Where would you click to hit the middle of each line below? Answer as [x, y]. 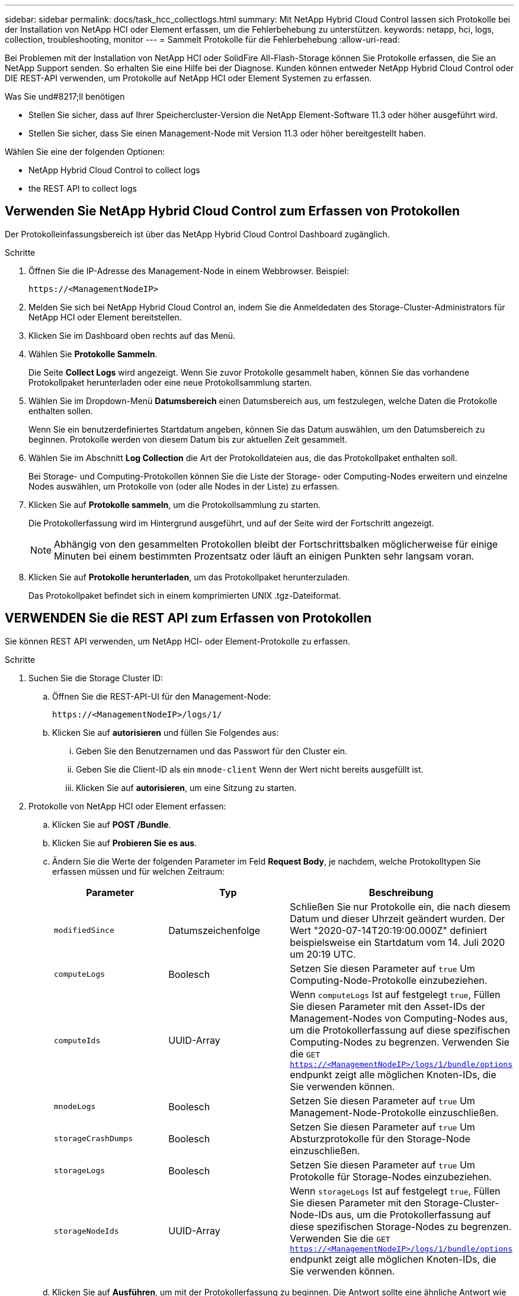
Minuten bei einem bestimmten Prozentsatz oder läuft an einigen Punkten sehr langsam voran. [264, 556]
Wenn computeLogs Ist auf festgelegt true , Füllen [395, 994]
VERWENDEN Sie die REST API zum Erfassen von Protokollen [188, 618]
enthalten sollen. [61, 411]
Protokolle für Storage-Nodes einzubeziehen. [391, 1176]
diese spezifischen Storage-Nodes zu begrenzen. [401, 1226]
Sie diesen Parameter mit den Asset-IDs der [387, 1006]
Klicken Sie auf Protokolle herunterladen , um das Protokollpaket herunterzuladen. [189, 577]
